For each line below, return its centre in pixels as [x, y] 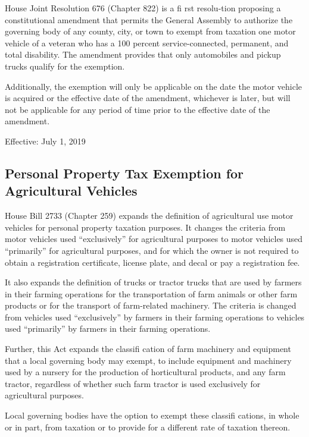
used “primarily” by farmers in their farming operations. [108, 328]
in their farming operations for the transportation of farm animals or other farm [151, 293]
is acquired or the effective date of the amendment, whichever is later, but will [148, 98]
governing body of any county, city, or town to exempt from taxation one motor [150, 31]
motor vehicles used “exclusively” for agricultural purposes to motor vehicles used [154, 239]
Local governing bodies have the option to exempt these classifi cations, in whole [152, 415]
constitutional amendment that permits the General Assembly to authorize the [149, 19]
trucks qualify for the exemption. [65, 66]
